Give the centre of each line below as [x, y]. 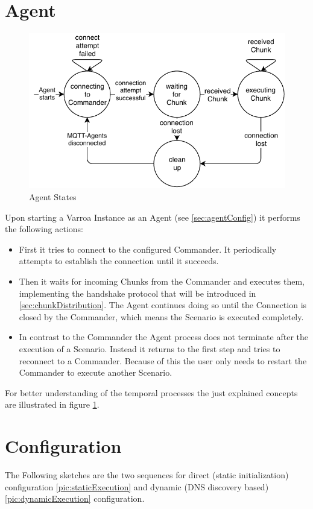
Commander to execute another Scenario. [96, 372]
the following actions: [44, 229]
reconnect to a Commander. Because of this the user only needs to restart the [163, 360]
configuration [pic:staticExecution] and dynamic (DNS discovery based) [137, 486]
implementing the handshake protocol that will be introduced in [138, 293]
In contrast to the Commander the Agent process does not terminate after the [163, 337]
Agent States [53, 197]
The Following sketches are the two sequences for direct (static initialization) [147, 475]
